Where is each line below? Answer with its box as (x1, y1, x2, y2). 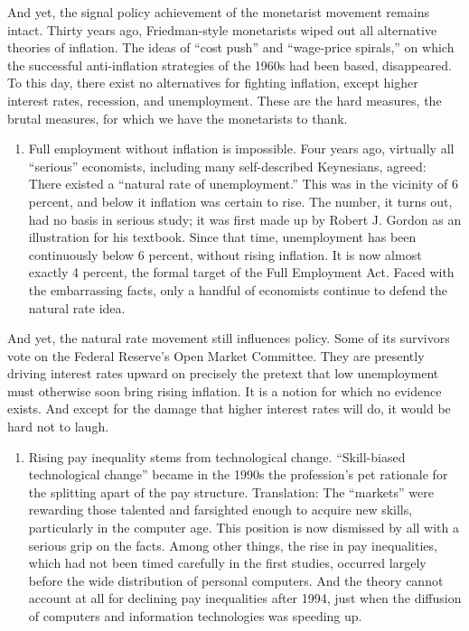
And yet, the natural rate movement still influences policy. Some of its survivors (7, 329, 450, 348)
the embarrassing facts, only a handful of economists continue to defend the (28, 280, 448, 299)
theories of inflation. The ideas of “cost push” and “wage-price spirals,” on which (7, 38, 455, 57)
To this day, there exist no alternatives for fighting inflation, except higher (7, 73, 418, 92)
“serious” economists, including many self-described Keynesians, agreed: (28, 156, 427, 175)
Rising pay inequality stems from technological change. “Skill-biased (28, 447, 406, 466)
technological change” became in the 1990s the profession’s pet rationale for (28, 465, 448, 484)
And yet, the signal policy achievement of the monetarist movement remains (7, 3, 429, 21)
